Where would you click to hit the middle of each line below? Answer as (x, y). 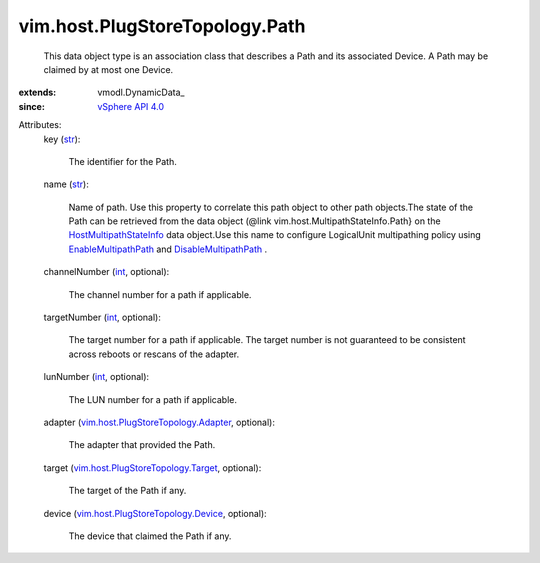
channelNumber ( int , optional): (106, 272)
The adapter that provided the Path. (142, 445)
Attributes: (40, 125)
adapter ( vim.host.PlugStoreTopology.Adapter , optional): (159, 422)
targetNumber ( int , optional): (102, 317)
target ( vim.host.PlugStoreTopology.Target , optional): (152, 467)
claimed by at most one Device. (108, 69)
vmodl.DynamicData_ (141, 92)
